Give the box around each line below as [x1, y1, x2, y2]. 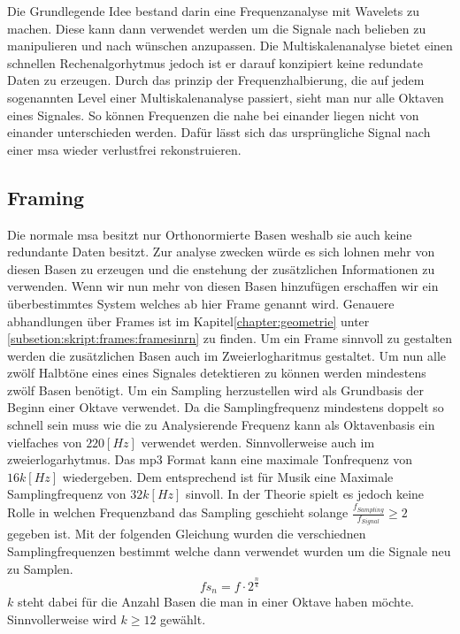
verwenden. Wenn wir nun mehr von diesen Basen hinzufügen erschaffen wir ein [7, 277, 439, 295]
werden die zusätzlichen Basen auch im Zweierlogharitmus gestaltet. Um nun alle [7, 346, 447, 364]
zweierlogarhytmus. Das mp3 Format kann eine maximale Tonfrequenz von [7, 450, 413, 469]
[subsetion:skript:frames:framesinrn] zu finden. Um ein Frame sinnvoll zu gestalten [7, 329, 453, 348]
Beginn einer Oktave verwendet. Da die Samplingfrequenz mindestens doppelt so [7, 398, 444, 416]
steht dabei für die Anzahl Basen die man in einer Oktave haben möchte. [17, 592, 414, 611]
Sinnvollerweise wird [7, 609, 117, 628]
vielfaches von [7, 432, 82, 451]
